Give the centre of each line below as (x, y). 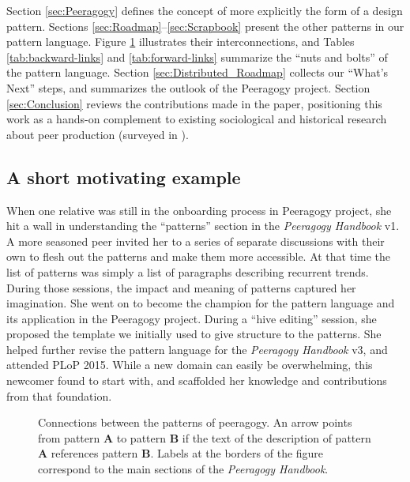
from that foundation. (59, 395)
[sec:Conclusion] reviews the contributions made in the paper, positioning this (194, 103)
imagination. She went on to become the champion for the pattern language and (201, 303)
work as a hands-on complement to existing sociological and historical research (197, 119)
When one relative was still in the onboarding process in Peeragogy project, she (199, 210)
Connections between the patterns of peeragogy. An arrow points (195, 422)
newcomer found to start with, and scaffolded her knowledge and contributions (197, 380)
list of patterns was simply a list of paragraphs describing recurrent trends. (188, 271)
